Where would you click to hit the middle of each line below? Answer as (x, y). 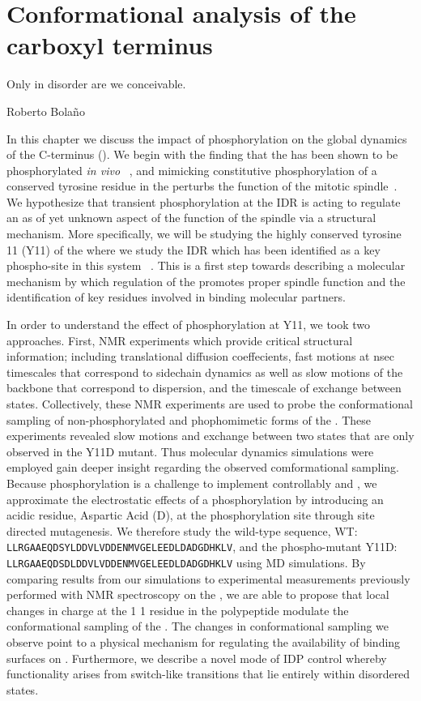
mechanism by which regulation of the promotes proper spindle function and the (206, 281)
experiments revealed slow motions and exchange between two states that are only (210, 436)
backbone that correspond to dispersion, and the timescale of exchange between (204, 388)
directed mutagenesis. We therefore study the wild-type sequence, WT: (182, 530)
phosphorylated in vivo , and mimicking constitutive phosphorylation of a (192, 170)
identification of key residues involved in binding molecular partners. (176, 297)
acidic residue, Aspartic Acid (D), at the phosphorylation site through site (191, 515)
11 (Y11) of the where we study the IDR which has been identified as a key (193, 249)
